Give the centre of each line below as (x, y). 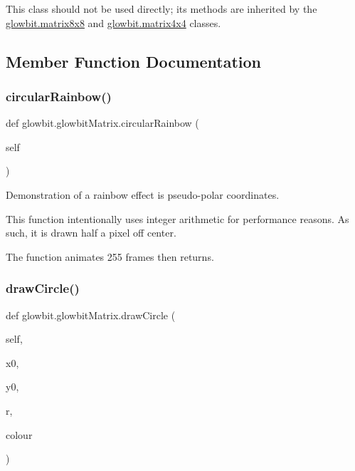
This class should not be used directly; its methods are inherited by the (161, 9)
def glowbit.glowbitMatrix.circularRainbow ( (102, 123)
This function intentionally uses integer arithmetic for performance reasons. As (177, 218)
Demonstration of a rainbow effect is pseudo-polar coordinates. (143, 194)
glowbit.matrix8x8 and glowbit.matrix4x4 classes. (113, 22)
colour (19, 434)
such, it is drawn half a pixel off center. (91, 233)
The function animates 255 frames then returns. (110, 256)
